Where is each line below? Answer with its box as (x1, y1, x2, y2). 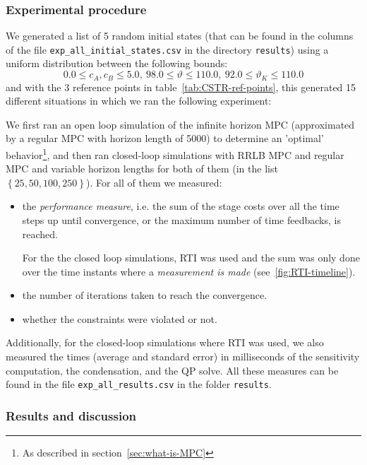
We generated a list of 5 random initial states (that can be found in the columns (6, 28, 354, 43)
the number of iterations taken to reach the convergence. (22, 288, 267, 302)
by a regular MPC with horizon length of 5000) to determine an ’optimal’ (6, 131, 324, 146)
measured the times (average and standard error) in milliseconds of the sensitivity (6, 349, 360, 364)
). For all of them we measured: (85, 175, 222, 189)
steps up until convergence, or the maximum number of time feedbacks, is (22, 212, 341, 227)
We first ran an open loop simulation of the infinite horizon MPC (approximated (6, 117, 355, 131)
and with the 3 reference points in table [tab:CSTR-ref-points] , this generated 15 (6, 79, 356, 94)
